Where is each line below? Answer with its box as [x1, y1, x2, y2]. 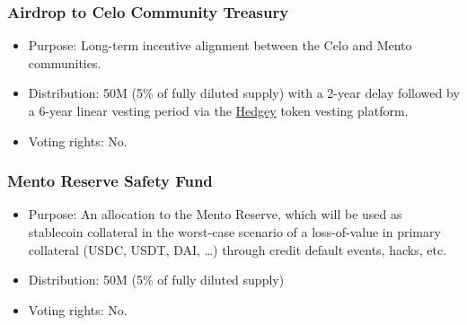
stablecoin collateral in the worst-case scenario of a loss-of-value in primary [28, 223, 441, 241]
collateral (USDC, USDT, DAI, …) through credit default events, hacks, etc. [28, 240, 447, 259]
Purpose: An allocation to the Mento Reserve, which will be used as [28, 205, 402, 224]
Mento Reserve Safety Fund [7, 170, 213, 192]
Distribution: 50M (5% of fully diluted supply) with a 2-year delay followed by [28, 83, 460, 102]
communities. [28, 53, 101, 72]
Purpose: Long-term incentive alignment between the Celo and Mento [28, 36, 412, 55]
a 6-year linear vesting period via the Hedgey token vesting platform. [28, 101, 409, 119]
